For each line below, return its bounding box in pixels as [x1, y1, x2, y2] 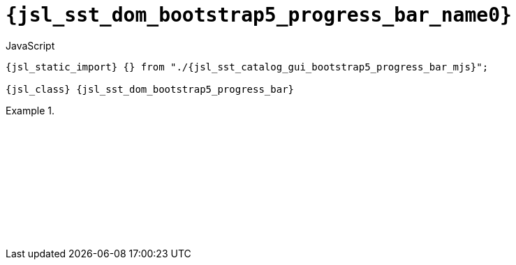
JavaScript [6, 39, 55, 52]
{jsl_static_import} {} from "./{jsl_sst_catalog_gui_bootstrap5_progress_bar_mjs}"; [6, 61, 489, 73]
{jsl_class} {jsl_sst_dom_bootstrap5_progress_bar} [6, 83, 295, 95]
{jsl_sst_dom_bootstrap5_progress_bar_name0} [6, 3, 512, 26]
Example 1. [6, 104, 54, 116]
